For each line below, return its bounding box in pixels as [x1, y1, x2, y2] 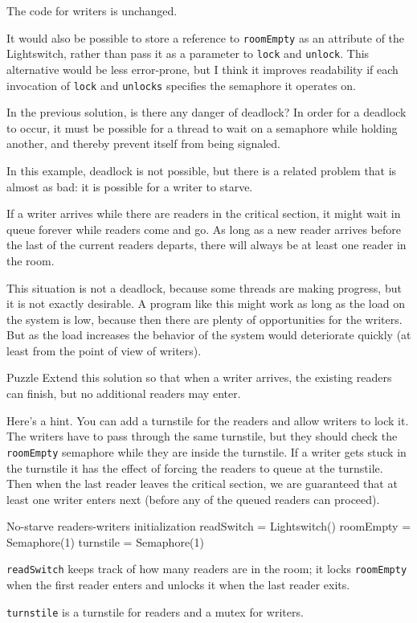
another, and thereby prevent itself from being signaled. [6, 135, 281, 152]
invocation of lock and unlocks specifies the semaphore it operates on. [6, 76, 356, 93]
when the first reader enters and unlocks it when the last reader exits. [6, 576, 350, 593]
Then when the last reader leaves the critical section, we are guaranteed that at [6, 475, 398, 492]
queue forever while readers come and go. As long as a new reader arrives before [6, 220, 401, 237]
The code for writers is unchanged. [6, 2, 178, 18]
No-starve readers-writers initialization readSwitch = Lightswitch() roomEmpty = [6, 518, 411, 535]
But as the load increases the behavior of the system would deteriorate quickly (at [6, 326, 411, 343]
